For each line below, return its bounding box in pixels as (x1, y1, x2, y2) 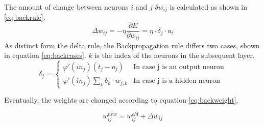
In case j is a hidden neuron (133, 77, 220, 85)
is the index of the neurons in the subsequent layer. (94, 50, 255, 60)
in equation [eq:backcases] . (4, 50, 86, 60)
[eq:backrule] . (4, 12, 45, 22)
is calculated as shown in (170, 2, 248, 12)
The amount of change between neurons (4, 2, 129, 12)
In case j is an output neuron (133, 64, 224, 71)
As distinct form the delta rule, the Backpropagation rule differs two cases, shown (4, 40, 260, 50)
